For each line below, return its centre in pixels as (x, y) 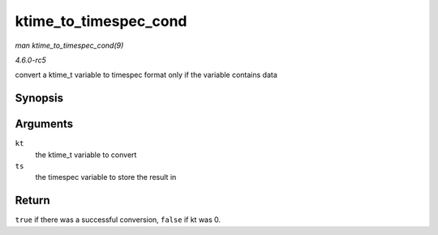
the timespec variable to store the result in (106, 177)
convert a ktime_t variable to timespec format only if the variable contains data (146, 75)
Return (32, 201)
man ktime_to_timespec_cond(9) (69, 45)
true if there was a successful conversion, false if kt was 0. (118, 220)
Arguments (44, 124)
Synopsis (39, 98)
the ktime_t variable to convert (86, 155)
